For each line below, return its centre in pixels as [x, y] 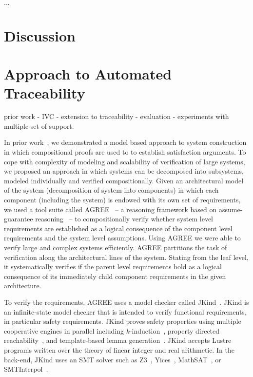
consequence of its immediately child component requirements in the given [115, 276]
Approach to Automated [88, 74]
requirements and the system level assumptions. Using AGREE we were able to [122, 238]
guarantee [19, 219]
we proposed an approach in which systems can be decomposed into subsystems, [124, 171]
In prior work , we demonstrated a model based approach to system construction [125, 142]
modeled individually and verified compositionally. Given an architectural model [124, 180]
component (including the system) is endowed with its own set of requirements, [122, 200]
